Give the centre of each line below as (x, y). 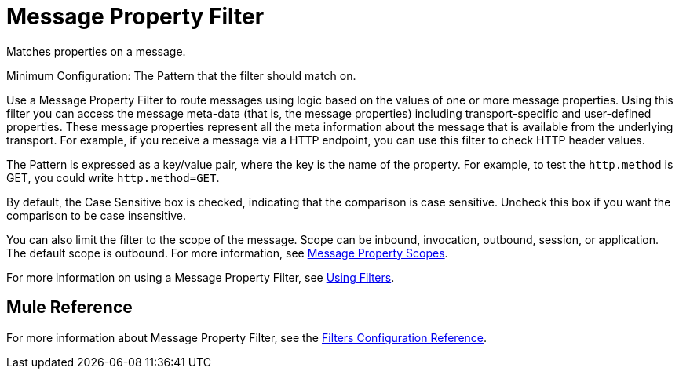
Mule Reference (69, 308)
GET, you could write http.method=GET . (113, 177)
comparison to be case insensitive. (96, 215)
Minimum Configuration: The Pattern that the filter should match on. (181, 75)
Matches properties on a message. (96, 51)
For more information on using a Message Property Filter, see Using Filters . (201, 277)
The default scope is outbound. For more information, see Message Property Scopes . (227, 253)
